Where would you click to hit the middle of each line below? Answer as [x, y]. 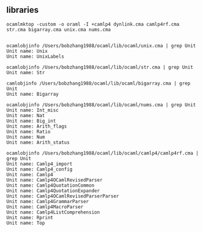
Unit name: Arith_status [38, 142]
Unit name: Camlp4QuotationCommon [51, 185]
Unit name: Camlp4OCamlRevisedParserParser [63, 196]
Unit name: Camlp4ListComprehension [53, 212]
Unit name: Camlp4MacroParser [45, 207]
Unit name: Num [26, 137]
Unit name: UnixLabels [35, 56]
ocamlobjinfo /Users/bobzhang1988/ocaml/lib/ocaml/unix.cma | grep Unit [101, 45]
